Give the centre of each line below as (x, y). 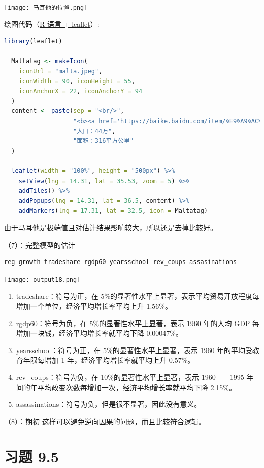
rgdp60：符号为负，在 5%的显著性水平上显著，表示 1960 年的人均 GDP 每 (138, 323)
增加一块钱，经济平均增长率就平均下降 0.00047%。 (100, 333)
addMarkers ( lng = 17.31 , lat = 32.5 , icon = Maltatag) (113, 211)
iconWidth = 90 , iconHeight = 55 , (77, 81)
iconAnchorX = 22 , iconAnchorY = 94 (80, 91)
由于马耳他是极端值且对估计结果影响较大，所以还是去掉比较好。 (111, 227)
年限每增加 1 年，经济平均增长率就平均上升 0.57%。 (109, 360)
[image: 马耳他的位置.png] (46, 8)
